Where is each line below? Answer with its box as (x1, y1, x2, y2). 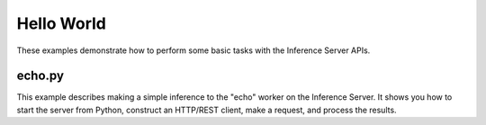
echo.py (16, 68, 65, 84)
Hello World (16, 13, 107, 33)
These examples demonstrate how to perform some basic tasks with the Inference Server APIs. (16, 45, 371, 56)
